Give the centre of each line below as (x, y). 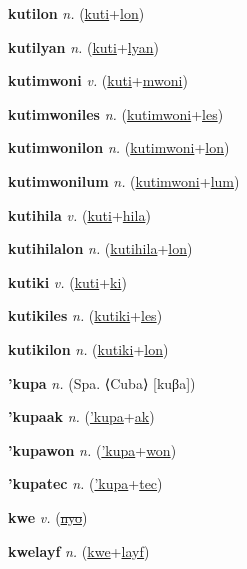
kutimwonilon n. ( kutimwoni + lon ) (119, 147)
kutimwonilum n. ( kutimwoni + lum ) (124, 180)
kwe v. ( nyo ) (48, 516)
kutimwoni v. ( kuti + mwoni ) (98, 80)
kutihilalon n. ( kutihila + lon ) (100, 248)
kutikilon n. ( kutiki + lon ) (88, 348)
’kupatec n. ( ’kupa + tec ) (85, 483)
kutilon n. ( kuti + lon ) (76, 13)
